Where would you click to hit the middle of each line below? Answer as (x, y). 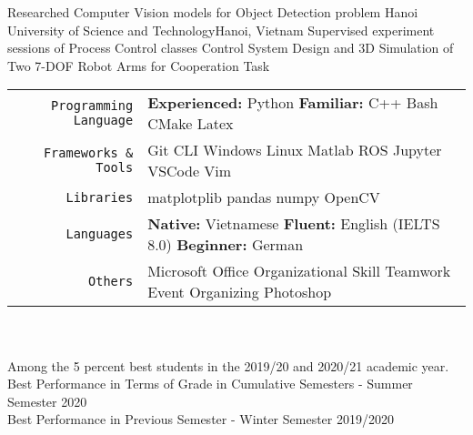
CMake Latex (191, 124)
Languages (100, 234)
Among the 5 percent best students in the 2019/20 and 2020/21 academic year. (228, 365)
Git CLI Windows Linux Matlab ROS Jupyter (295, 150)
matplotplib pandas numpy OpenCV (264, 197)
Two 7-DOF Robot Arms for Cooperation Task (139, 65)
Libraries (100, 197)
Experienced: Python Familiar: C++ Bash (293, 103)
